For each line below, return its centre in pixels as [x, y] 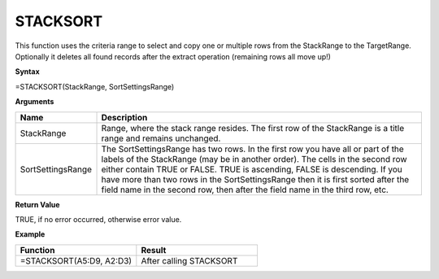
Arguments [35, 102]
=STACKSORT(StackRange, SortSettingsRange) [95, 86]
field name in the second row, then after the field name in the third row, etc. [245, 190]
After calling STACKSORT [189, 260]
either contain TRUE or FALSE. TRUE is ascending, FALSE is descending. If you [252, 169]
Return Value [37, 204]
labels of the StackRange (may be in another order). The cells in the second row [254, 159]
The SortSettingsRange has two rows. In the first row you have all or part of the [252, 149]
